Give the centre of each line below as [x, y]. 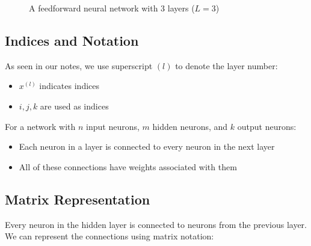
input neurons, [113, 126]
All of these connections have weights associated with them [128, 166]
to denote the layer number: [226, 65]
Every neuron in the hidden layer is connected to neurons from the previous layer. [156, 224]
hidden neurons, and [190, 126]
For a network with [40, 126]
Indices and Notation [72, 40]
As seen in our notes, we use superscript [79, 65]
